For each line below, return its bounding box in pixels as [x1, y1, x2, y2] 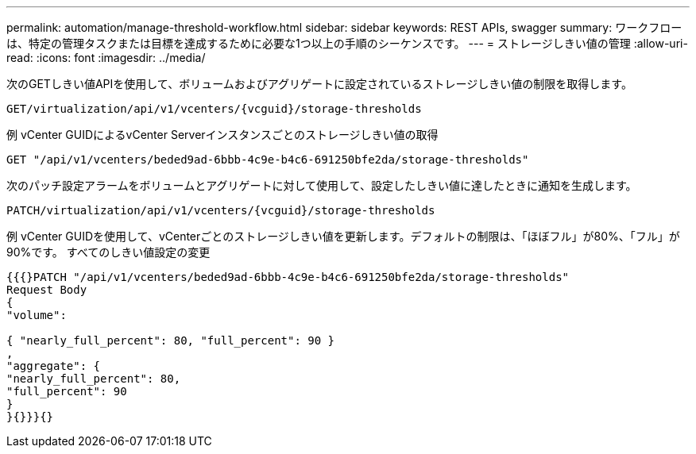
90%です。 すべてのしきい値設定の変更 [6, 245, 211, 259]
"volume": [6, 309, 67, 321]
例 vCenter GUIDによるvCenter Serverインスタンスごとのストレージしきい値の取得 [6, 128, 439, 141]
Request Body [6, 283, 87, 296]
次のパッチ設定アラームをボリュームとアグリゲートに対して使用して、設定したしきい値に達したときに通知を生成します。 [6, 179, 637, 192]
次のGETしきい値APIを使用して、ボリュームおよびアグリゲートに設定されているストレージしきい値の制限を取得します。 [6, 77, 632, 90]
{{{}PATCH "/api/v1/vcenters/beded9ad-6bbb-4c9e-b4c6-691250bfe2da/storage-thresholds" [6, 271, 570, 283]
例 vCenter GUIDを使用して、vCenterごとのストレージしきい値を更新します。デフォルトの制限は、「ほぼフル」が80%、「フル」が [6, 229, 680, 243]
